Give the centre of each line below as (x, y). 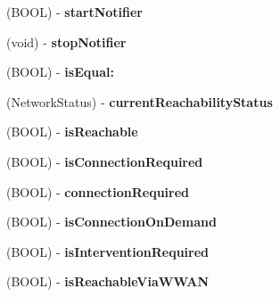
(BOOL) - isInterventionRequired (107, 251)
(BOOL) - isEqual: (60, 72)
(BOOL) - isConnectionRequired (105, 161)
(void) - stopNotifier (66, 41)
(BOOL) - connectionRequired (98, 191)
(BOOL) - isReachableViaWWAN (108, 281)
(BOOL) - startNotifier (74, 12)
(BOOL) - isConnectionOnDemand (111, 222)
